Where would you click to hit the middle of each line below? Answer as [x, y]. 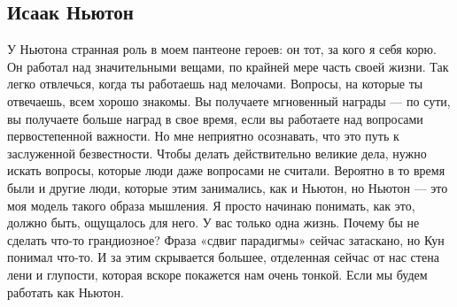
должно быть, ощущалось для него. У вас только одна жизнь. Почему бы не [213, 223]
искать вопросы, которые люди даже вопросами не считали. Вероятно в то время [226, 170]
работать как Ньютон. [66, 292]
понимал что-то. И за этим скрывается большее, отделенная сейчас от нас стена [223, 257]
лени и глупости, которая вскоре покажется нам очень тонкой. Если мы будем [217, 274]
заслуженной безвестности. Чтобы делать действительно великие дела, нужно [217, 153]
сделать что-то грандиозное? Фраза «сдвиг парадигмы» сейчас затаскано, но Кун [226, 239]
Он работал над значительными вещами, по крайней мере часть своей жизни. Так [228, 66]
